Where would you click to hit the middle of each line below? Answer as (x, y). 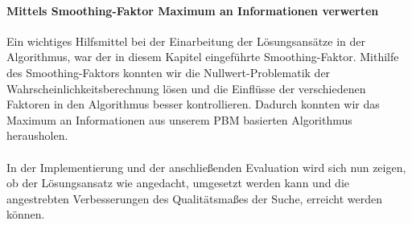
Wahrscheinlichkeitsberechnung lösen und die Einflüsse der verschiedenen (186, 88)
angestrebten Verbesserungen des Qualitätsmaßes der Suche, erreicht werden (194, 198)
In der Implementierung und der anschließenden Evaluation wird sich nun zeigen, (206, 167)
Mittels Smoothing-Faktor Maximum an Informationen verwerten (193, 10)
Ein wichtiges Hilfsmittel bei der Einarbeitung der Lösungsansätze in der (186, 41)
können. (26, 214)
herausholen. (37, 135)
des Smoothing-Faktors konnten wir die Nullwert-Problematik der (169, 72)
